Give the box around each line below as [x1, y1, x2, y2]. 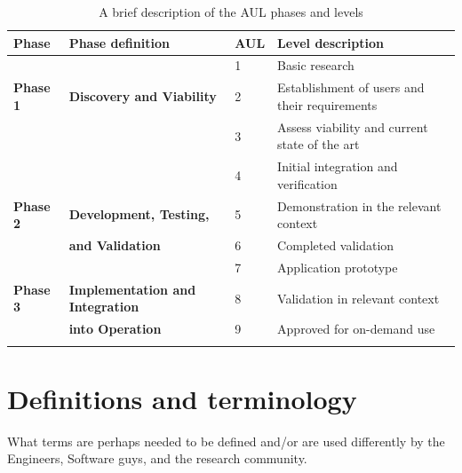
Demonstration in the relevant [277, 196, 442, 215]
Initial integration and [277, 157, 398, 176]
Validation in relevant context [277, 288, 440, 307]
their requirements [277, 95, 378, 114]
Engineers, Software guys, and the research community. [7, 449, 307, 468]
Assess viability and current [277, 117, 428, 136]
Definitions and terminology [7, 380, 357, 416]
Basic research [277, 56, 354, 75]
